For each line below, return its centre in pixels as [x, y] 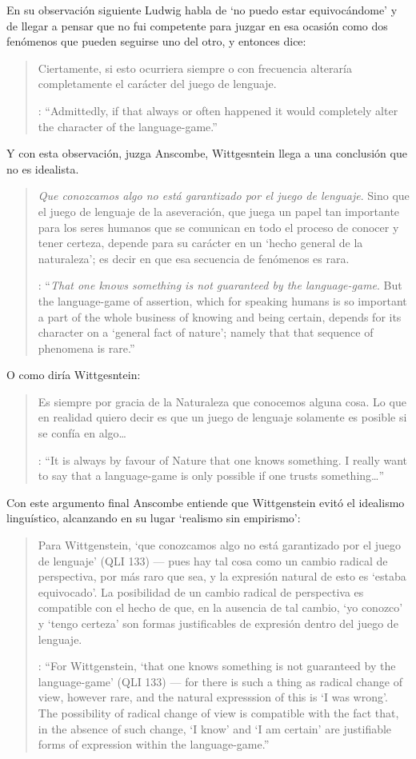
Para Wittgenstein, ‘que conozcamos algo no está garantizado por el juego [219, 545]
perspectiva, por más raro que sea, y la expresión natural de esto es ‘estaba [222, 576]
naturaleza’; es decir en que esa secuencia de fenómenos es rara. [194, 258]
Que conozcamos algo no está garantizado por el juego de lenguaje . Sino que [224, 196]
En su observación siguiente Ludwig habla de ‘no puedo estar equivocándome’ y [202, 10]
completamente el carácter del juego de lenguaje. [157, 84]
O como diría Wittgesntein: [74, 375]
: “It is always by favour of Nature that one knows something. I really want [223, 459]
